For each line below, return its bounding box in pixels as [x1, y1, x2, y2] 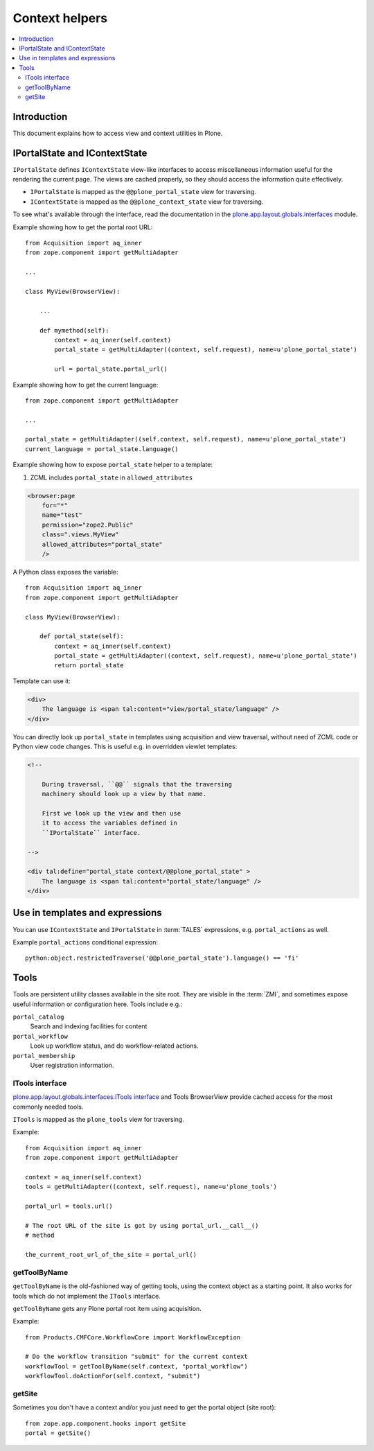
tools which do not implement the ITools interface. [12, 1292, 161, 1300]
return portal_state [54, 662, 124, 669]
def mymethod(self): [39, 326, 109, 334]
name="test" [42, 511, 83, 519]
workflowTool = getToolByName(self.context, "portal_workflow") [25, 1362, 249, 1370]
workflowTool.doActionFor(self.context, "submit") [25, 1372, 201, 1380]
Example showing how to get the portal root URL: [12, 222, 153, 231]
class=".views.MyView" [42, 531, 119, 538]
